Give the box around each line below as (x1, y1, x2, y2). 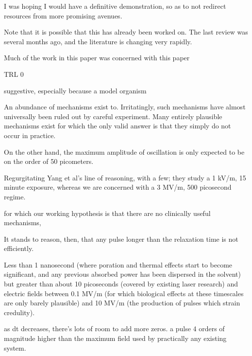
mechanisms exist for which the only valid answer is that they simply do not (4, 121, 231, 131)
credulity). (4, 307, 35, 317)
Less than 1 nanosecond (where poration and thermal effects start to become (4, 259, 233, 269)
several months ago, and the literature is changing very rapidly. (4, 36, 192, 46)
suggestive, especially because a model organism (4, 85, 147, 95)
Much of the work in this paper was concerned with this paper (4, 53, 190, 63)
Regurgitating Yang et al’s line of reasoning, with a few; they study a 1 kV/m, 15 (4, 172, 246, 182)
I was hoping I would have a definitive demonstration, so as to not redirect (4, 1, 226, 11)
